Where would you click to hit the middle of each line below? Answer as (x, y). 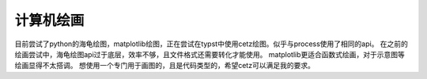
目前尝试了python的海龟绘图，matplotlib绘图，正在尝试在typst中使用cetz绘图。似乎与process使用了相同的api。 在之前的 (212, 44)
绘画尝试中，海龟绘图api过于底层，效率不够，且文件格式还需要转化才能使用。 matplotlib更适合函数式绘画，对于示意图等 (210, 54)
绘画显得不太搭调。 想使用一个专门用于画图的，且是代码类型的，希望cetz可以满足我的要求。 (165, 66)
